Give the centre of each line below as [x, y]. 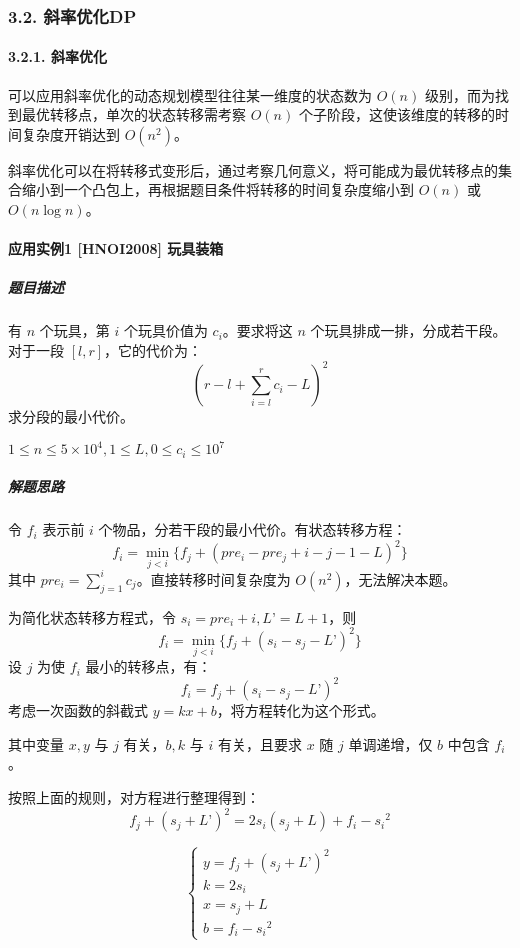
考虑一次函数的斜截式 [78, 710]
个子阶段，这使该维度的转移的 [396, 114]
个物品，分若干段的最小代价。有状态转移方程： [252, 529]
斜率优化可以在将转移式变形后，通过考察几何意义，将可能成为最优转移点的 [253, 169]
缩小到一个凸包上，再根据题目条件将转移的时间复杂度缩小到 [217, 189]
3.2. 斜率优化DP [72, 15]
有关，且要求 [259, 743]
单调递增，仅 [390, 743]
